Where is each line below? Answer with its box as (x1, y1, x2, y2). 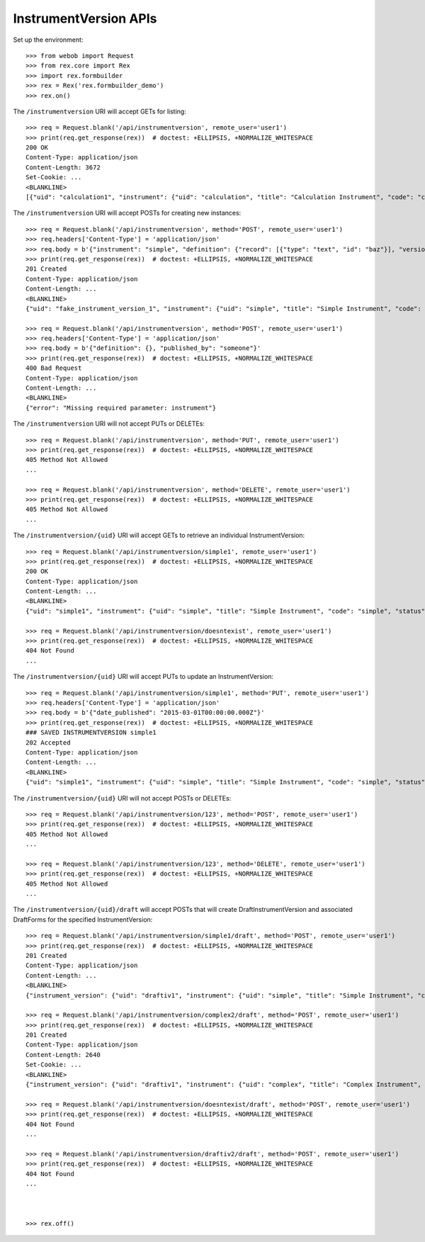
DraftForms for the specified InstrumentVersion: (13, 915, 153, 924)
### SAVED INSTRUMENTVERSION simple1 (25, 728, 157, 737)
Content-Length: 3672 (25, 163, 101, 171)
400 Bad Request (25, 364, 82, 372)
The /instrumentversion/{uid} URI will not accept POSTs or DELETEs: (13, 794, 232, 802)
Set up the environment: (13, 35, 84, 44)
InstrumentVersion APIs (13, 11, 157, 26)
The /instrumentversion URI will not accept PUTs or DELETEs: (13, 419, 205, 428)
